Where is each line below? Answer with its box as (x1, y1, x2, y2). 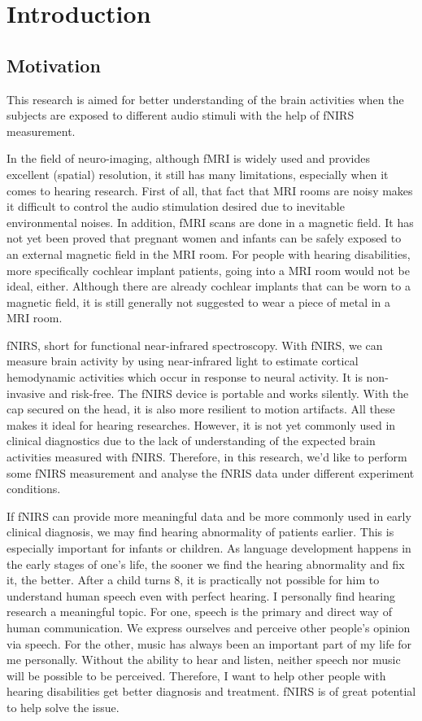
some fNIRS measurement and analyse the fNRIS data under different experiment (7, 464, 415, 481)
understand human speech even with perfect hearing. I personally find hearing (7, 587, 396, 604)
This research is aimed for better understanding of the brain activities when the (7, 90, 404, 107)
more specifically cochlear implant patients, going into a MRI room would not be (7, 261, 410, 278)
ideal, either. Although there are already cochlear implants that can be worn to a (7, 277, 411, 295)
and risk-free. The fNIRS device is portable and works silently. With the (49, 384, 409, 401)
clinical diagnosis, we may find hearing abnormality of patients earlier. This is (7, 523, 394, 540)
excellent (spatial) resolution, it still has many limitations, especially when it (7, 165, 389, 182)
